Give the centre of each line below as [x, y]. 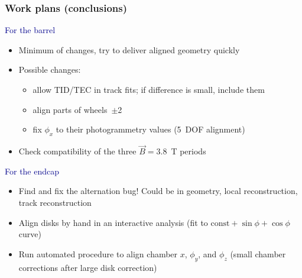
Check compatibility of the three [77, 151]
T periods [189, 151]
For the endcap [32, 171]
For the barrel [30, 30]
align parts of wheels [70, 109]
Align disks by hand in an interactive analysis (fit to [113, 222]
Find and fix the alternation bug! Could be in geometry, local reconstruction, [158, 191]
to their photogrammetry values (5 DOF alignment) [150, 129]
